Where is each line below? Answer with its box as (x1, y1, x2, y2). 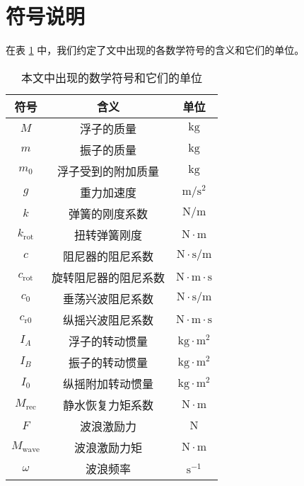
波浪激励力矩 (74, 439, 142, 456)
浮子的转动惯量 (68, 332, 148, 349)
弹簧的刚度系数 (68, 205, 148, 222)
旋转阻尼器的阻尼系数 (51, 269, 165, 286)
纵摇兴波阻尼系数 (62, 311, 153, 328)
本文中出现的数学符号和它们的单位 (21, 69, 203, 86)
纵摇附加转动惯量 (62, 375, 153, 392)
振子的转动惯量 (68, 354, 148, 371)
